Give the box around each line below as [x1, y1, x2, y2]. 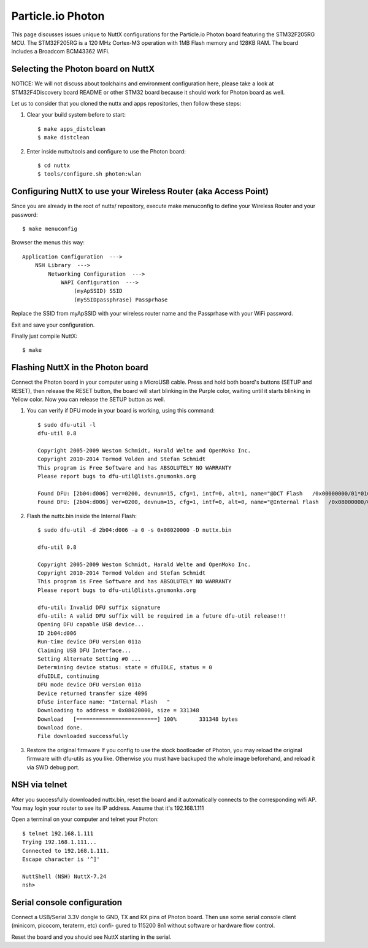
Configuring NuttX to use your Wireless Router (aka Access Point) [11, 186, 269, 196]
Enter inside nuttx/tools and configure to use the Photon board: [26, 147, 186, 155]
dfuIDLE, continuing [37, 672, 99, 680]
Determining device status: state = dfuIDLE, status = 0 [37, 664, 213, 671]
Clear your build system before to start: [26, 111, 126, 118]
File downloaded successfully [37, 732, 129, 740]
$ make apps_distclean [37, 125, 106, 132]
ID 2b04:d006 [37, 629, 77, 637]
